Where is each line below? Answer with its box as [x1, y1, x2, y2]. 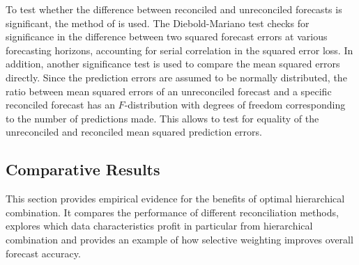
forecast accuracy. [6, 246, 81, 260]
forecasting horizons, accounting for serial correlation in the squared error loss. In [6, 42, 353, 57]
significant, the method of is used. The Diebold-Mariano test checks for [6, 15, 310, 30]
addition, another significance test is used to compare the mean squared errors [6, 56, 340, 71]
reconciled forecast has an [6, 97, 115, 112]
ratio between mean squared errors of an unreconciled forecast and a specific [6, 83, 332, 98]
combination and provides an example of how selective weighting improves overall [6, 232, 353, 246]
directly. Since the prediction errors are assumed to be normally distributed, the [6, 70, 347, 84]
